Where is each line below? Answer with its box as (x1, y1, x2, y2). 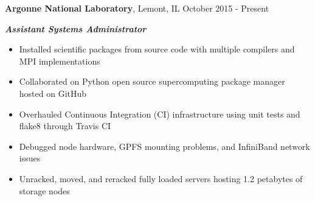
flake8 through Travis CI (19, 119, 111, 132)
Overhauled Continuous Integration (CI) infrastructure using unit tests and (19, 107, 300, 120)
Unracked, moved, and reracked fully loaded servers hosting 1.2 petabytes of (19, 172, 303, 185)
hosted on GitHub (19, 86, 87, 99)
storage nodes (19, 184, 70, 197)
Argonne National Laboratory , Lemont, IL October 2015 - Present (5, 2, 269, 14)
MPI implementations (19, 54, 100, 67)
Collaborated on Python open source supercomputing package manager (19, 75, 285, 88)
